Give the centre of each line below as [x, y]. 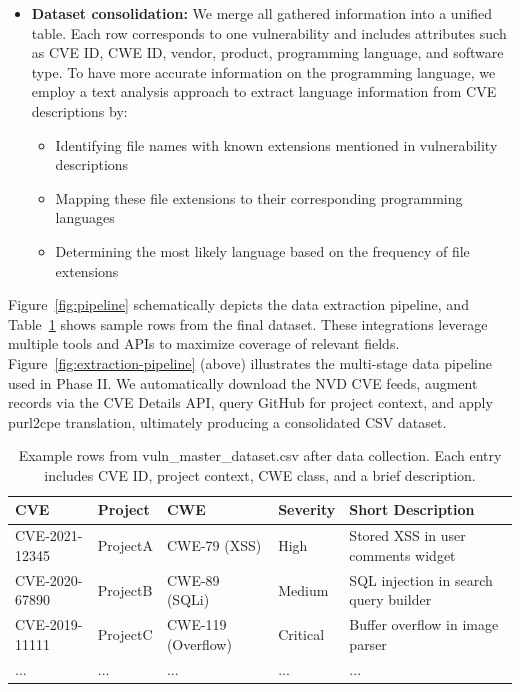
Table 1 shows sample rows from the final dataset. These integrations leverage [248, 323]
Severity [307, 509]
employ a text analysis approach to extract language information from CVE [264, 91]
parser [368, 643]
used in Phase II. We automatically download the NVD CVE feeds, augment [243, 382]
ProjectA [125, 545]
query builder [390, 599]
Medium [303, 589]
